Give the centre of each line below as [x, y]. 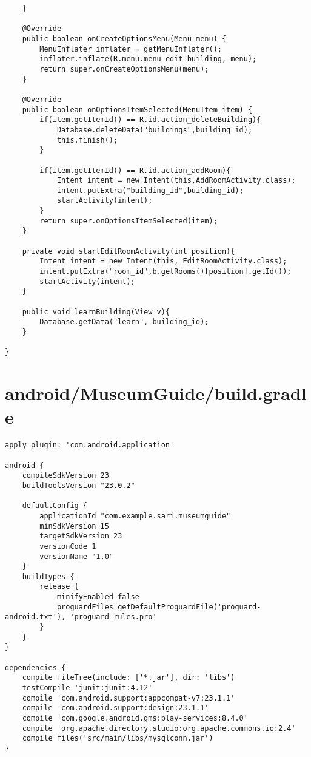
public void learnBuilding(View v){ [96, 312]
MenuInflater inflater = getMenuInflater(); [131, 49]
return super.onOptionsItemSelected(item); [129, 221]
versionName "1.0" [76, 556]
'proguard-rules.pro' [113, 617]
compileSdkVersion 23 [65, 476]
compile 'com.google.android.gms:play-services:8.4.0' [135, 718]
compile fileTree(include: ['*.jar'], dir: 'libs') [129, 678]
